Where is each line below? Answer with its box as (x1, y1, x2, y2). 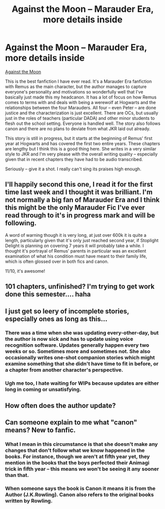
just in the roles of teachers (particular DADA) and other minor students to (5, 115, 155, 121)
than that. (5, 472, 29, 479)
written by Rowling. (5, 498, 53, 504)
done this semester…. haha (5, 290, 91, 299)
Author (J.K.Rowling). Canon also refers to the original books (5, 491, 154, 498)
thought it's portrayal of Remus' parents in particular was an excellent (5, 248, 146, 254)
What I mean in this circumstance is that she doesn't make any (5, 441, 158, 448)
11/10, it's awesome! (5, 268, 45, 274)
